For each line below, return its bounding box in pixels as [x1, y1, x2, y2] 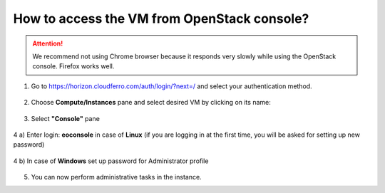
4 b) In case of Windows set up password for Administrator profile [13, 157, 209, 165]
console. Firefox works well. [32, 62, 115, 71]
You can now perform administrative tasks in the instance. [31, 173, 202, 182]
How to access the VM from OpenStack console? [13, 11, 309, 26]
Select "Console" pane [31, 114, 100, 122]
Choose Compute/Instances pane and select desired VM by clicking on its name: [31, 98, 271, 107]
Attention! [32, 39, 63, 48]
